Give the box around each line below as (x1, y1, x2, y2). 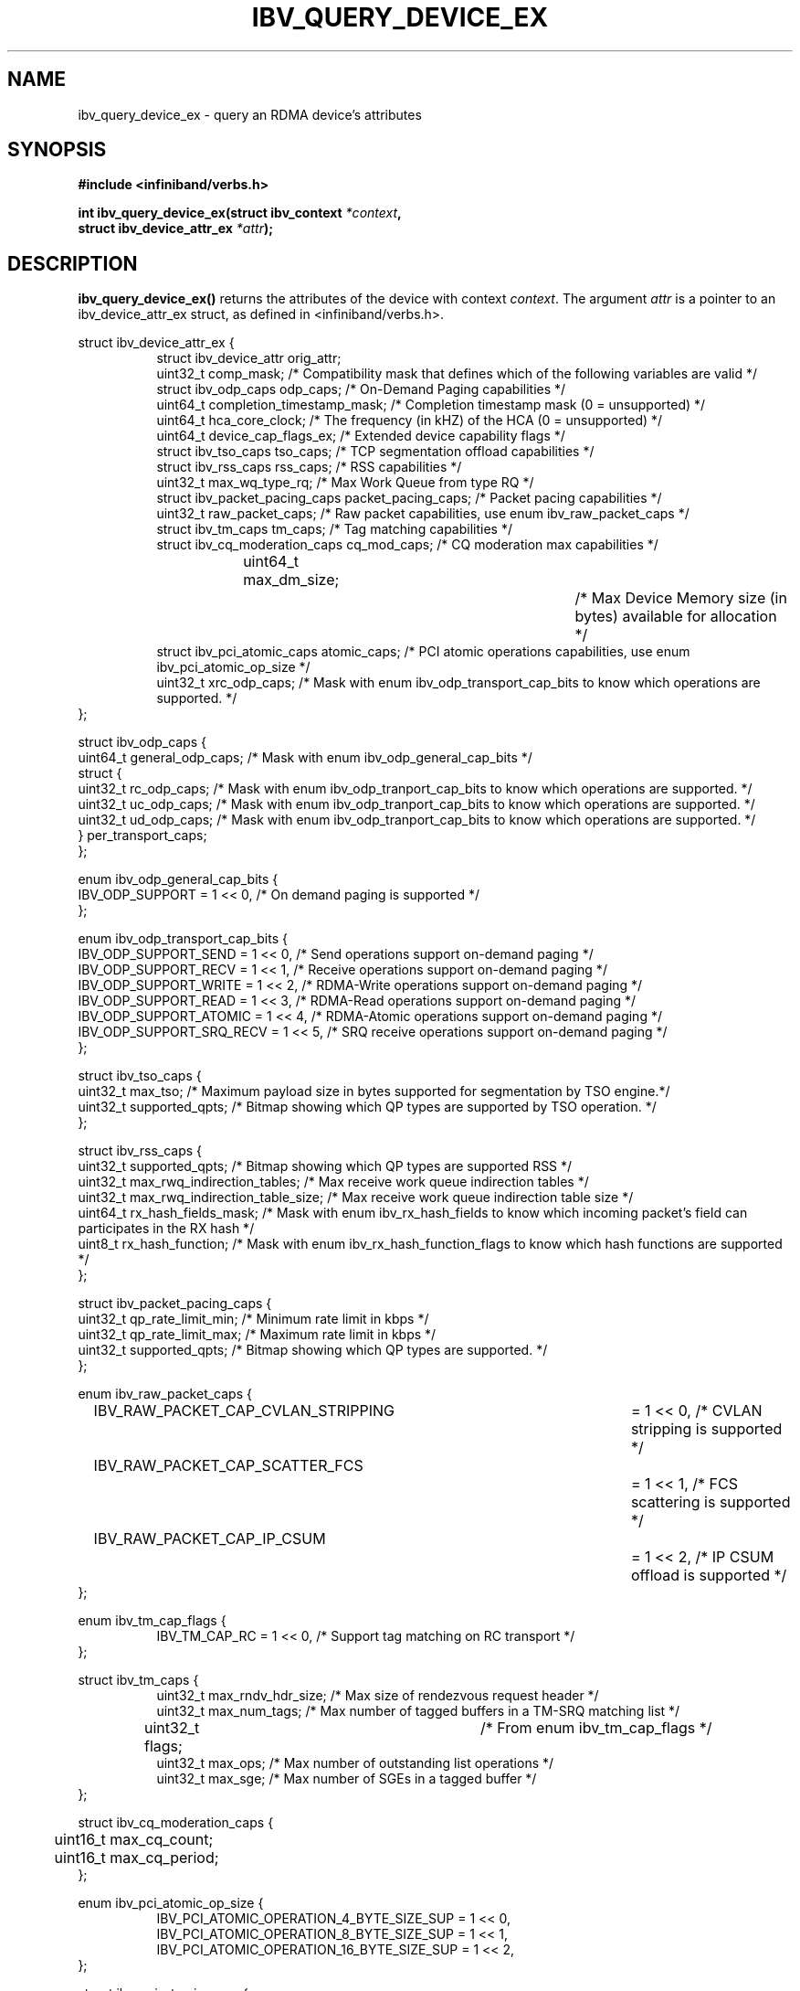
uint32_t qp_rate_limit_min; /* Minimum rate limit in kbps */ (78, 1311, 429, 1327)
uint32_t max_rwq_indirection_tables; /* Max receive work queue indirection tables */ (78, 1174, 589, 1190)
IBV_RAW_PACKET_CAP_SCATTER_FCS (93, 1456, 363, 1475)
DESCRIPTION (7, 251, 138, 275)
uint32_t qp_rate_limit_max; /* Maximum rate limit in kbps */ (78, 1326, 437, 1343)
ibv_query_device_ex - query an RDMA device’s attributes (78, 106, 422, 122)
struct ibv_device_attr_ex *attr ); (78, 220, 273, 237)
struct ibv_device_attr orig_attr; (156, 350, 342, 367)
